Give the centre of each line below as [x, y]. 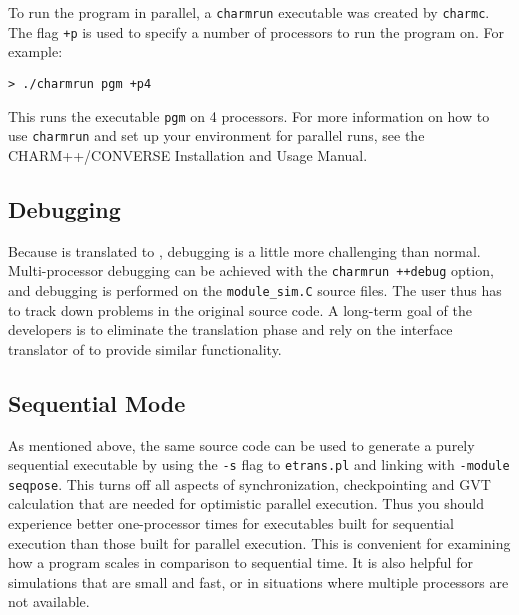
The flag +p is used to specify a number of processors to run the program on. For [256, 31]
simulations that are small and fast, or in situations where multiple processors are [258, 581]
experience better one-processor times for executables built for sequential [231, 523]
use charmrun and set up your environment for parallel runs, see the [216, 135]
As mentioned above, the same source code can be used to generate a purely [241, 444]
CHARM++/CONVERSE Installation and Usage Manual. [188, 154]
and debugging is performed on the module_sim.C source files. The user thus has [255, 289]
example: [35, 51]
